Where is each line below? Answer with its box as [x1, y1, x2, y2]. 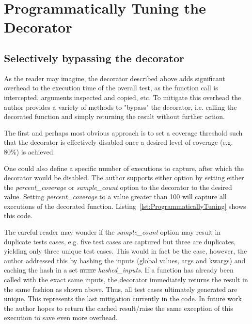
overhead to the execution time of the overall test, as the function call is [4, 83, 218, 93]
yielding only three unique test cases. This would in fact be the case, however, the [4, 246, 247, 256]
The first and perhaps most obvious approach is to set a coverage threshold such [4, 127, 243, 137]
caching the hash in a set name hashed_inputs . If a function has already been [4, 265, 234, 275]
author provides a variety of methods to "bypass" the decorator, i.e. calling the [4, 102, 237, 112]
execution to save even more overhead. [4, 312, 118, 323]
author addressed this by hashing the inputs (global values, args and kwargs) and [4, 255, 246, 265]
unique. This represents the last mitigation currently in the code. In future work [4, 293, 242, 304]
